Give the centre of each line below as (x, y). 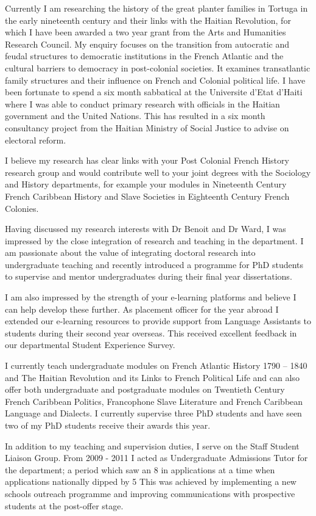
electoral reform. (36, 140)
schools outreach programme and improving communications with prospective (150, 493)
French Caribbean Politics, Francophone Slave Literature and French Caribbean (154, 401)
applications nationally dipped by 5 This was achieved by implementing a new (151, 481)
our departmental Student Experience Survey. (90, 345)
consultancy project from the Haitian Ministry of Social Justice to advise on (147, 127)
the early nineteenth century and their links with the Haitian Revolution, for (148, 20)
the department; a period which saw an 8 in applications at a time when (140, 469)
